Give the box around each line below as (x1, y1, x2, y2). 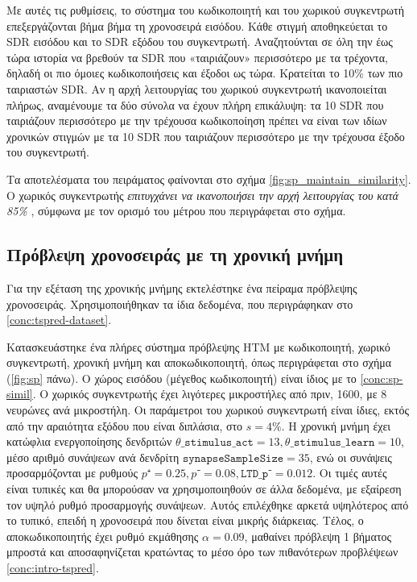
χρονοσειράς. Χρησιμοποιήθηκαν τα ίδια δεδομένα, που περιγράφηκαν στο (6, 295, 353, 312)
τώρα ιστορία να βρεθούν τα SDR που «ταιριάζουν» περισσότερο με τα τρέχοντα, (6, 48, 388, 65)
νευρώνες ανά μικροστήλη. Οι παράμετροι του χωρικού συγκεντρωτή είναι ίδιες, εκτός (6, 401, 409, 418)
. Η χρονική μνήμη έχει (281, 417, 391, 434)
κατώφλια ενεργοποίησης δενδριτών (6, 433, 172, 450)
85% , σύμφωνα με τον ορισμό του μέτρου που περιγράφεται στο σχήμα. (6, 202, 346, 219)
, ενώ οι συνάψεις (309, 448, 392, 465)
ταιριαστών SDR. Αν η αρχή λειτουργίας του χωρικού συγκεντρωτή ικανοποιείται (6, 80, 387, 97)
